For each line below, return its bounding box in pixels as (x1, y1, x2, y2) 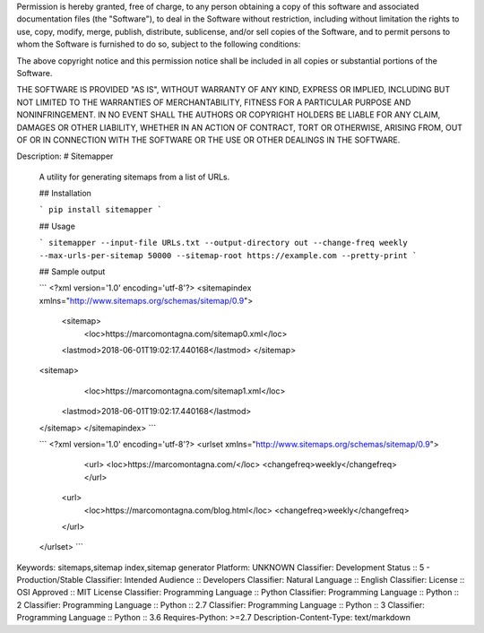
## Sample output (39, 266, 106, 277)
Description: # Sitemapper (16, 151, 114, 161)
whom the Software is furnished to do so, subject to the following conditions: (16, 39, 301, 49)
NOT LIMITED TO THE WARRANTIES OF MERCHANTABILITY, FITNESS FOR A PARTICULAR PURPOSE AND (16, 97, 411, 108)
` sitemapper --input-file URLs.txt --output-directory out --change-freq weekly (39, 238, 408, 248)
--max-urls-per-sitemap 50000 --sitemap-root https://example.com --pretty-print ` (39, 250, 418, 260)
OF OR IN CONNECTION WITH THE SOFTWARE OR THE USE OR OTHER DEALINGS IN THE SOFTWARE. (16, 134, 401, 145)
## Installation (39, 188, 91, 199)
